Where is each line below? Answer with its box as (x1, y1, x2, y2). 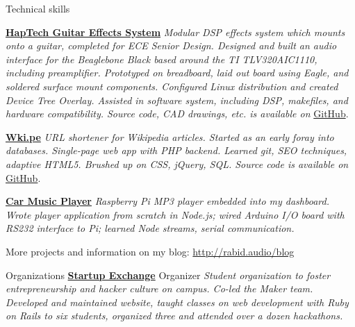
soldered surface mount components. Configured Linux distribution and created (6, 78, 338, 93)
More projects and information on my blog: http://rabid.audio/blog (6, 244, 295, 258)
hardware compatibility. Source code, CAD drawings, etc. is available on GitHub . (6, 106, 349, 121)
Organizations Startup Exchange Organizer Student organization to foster (6, 267, 331, 282)
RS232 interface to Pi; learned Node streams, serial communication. (6, 221, 295, 235)
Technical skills (6, 1, 70, 15)
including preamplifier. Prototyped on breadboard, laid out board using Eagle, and (6, 65, 349, 80)
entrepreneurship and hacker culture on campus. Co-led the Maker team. (6, 281, 313, 296)
